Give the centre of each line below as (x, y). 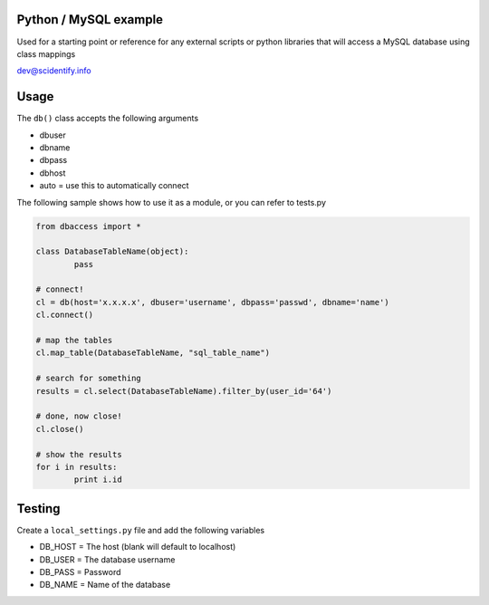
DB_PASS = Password (80, 572)
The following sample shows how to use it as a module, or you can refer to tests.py (171, 202)
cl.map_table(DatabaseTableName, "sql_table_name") (153, 353)
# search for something (89, 379)
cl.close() (60, 429)
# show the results (79, 454)
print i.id (98, 480)
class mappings (46, 53)
